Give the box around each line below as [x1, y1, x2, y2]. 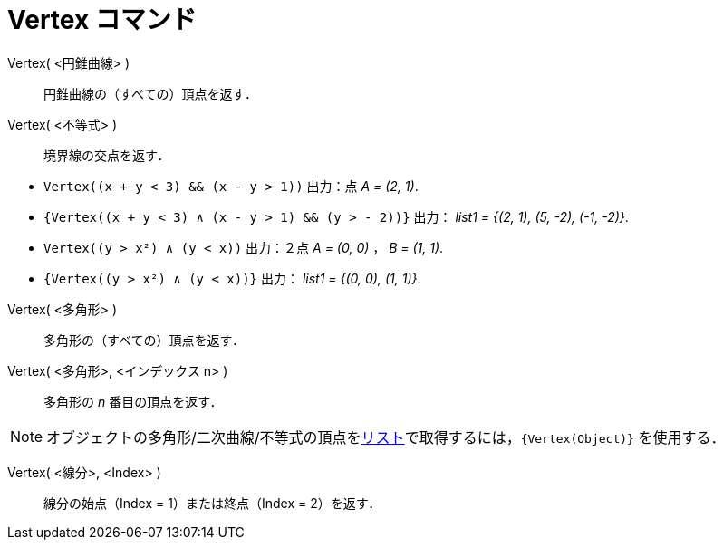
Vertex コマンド [7, 5, 197, 35]
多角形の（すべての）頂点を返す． [43, 331, 245, 348]
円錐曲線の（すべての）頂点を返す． [43, 85, 257, 101]
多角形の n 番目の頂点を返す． [43, 393, 223, 409]
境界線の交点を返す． [43, 147, 170, 163]
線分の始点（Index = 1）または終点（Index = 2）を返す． [43, 494, 381, 511]
